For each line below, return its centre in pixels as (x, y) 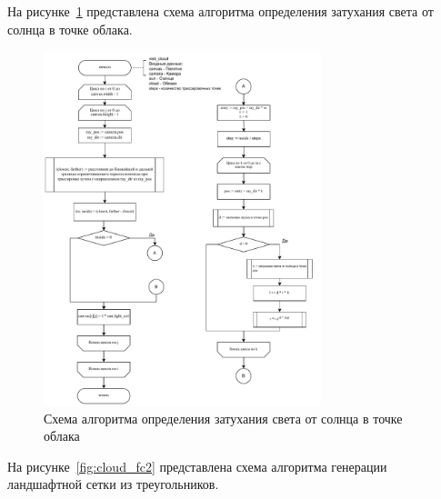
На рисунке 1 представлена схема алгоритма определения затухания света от (220, 11)
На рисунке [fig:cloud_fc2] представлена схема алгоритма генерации (197, 466)
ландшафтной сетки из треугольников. (113, 484)
